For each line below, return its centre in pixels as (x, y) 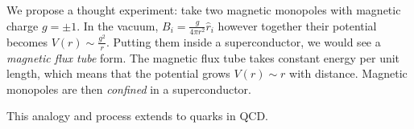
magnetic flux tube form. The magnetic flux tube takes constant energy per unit (203, 57)
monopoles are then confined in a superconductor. (129, 89)
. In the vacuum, (118, 25)
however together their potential (297, 25)
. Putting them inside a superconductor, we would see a (243, 41)
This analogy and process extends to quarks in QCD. (137, 116)
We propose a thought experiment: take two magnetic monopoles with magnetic (204, 10)
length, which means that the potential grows (118, 73)
